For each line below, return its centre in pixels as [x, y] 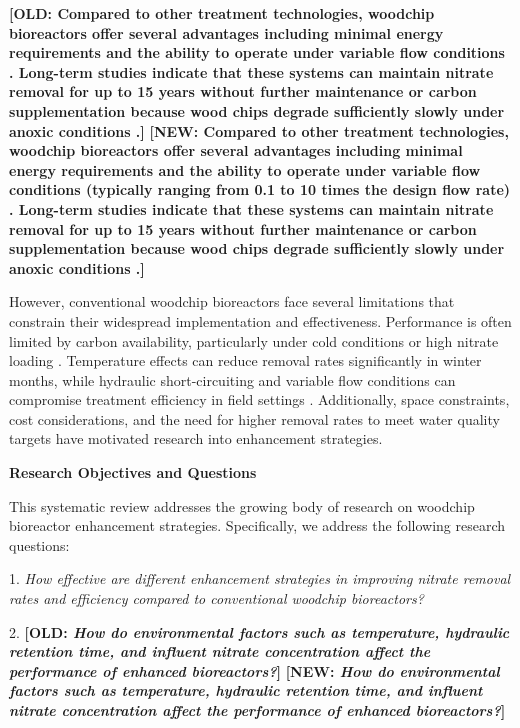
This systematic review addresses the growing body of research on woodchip [242, 505]
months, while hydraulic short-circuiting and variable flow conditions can [232, 379]
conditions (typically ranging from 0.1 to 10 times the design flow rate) [260, 189]
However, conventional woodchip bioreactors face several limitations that [232, 301]
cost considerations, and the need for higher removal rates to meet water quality [254, 418]
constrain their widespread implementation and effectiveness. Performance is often [260, 320]
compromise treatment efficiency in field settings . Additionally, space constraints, [259, 399]
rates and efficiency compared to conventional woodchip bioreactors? [216, 598]
